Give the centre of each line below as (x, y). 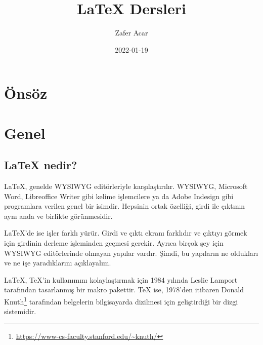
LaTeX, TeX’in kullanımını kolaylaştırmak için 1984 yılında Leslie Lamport (121, 279)
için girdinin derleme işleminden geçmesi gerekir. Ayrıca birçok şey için (114, 243)
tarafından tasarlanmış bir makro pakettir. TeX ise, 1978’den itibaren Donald (124, 290)
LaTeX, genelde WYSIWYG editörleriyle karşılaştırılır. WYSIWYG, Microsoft (126, 186)
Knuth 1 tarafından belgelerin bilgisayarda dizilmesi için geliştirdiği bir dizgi (121, 301)
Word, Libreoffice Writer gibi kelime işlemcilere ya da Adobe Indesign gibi (119, 196)
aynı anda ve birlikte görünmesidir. (58, 216)
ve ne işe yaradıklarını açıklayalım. (58, 263)
